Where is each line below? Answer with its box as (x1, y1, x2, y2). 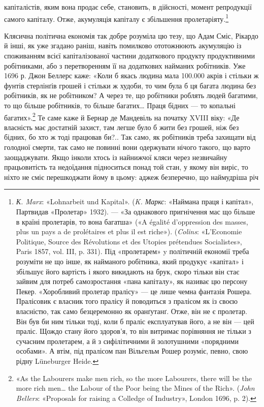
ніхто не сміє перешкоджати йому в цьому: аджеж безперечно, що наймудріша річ (4, 171, 259, 182)
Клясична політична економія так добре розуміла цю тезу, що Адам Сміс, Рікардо (4, 30, 258, 41)
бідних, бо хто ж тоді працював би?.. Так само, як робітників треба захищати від (4, 132, 256, 142)
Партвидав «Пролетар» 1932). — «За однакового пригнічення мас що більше (16, 206, 255, 216)
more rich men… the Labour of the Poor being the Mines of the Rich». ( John (16, 383, 255, 393)
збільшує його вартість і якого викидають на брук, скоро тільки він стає (16, 266, 240, 276)
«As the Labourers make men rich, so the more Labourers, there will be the (16, 372, 252, 383)
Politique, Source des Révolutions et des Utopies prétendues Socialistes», (16, 236, 242, 246)
